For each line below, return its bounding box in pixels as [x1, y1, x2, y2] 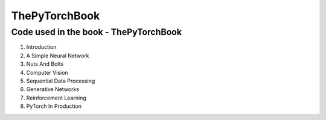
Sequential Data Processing [26, 77, 95, 84]
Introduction [26, 43, 57, 51]
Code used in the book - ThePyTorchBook [11, 27, 182, 37]
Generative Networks [26, 86, 80, 93]
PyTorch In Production [26, 103, 81, 110]
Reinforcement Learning [26, 94, 87, 101]
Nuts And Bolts [26, 60, 64, 68]
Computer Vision [26, 69, 69, 76]
